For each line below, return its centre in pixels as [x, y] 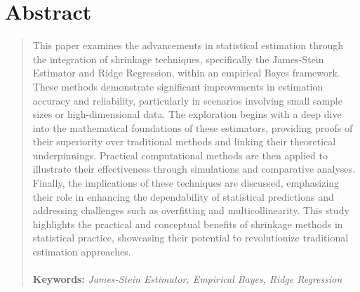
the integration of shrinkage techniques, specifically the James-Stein [178, 59]
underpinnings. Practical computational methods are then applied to [180, 155]
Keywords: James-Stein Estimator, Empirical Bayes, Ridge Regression [187, 279]
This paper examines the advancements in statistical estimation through [188, 45]
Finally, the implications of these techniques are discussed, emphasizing [186, 183]
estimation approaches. [82, 252]
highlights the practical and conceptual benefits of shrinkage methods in [188, 224]
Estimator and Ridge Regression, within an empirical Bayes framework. [186, 73]
